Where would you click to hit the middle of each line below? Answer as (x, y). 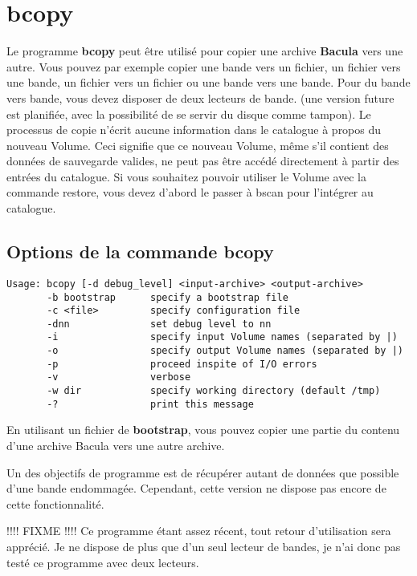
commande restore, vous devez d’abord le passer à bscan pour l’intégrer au (190, 192)
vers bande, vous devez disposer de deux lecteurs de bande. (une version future (200, 97)
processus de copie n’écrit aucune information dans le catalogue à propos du (194, 130)
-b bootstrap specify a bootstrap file (168, 297)
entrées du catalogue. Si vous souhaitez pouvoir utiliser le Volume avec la (187, 176)
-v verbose (119, 377)
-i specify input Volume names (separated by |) (222, 337)
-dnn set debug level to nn (159, 324)
